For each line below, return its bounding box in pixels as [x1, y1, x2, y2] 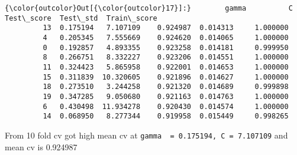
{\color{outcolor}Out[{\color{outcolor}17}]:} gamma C [5, 4, 293, 12]
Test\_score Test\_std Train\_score [5, 14, 157, 22]
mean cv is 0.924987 [5, 140, 78, 153]
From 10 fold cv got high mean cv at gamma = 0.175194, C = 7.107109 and [5, 128, 288, 141]
